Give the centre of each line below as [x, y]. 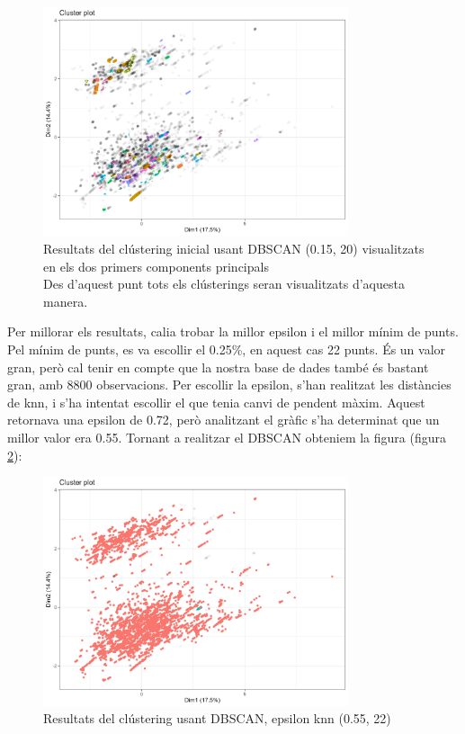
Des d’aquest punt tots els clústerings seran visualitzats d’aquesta [224, 284]
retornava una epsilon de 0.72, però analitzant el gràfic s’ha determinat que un [224, 420]
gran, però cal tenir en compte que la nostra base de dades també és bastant [218, 367]
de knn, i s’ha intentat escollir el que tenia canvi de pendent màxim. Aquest [216, 402]
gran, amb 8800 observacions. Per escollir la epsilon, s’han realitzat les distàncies [229, 385]
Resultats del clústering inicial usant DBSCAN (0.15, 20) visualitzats [234, 248]
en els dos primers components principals [156, 266]
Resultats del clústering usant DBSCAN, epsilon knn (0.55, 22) [217, 718]
